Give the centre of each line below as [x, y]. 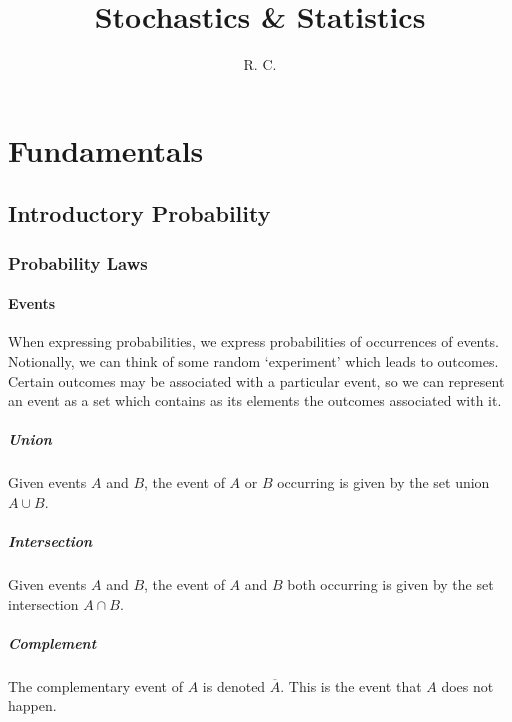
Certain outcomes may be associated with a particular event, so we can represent [256, 380]
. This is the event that [351, 685]
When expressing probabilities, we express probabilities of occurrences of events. [253, 341]
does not [467, 685]
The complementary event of [96, 685]
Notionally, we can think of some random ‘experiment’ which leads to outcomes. [253, 360]
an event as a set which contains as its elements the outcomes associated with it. [255, 400]
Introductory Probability [139, 213]
